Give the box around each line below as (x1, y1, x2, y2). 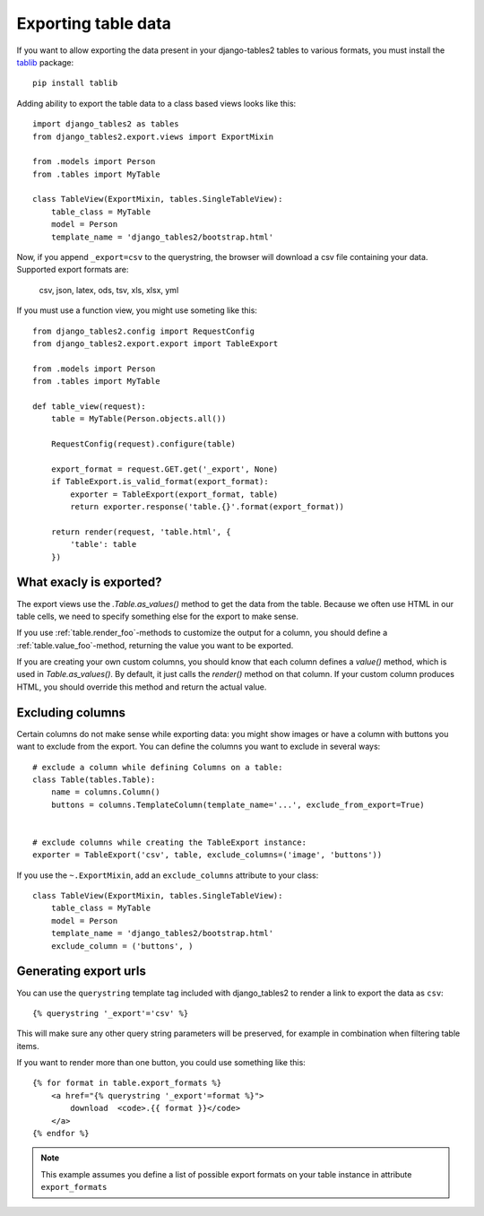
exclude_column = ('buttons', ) (50, 941, 194, 951)
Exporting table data (16, 13, 172, 33)
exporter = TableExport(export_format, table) (70, 489, 279, 499)
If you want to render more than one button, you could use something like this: (16, 1057, 307, 1068)
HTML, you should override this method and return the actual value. (16, 682, 267, 692)
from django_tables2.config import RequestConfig (32, 326, 255, 336)
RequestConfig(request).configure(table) (50, 439, 237, 449)
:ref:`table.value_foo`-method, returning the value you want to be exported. (16, 639, 294, 650)
